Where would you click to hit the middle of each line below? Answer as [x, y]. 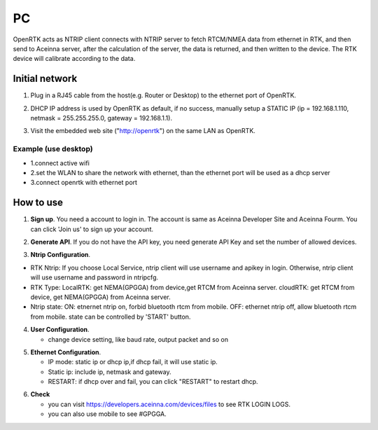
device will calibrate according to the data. [74, 59]
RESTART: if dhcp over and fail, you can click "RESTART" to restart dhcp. [153, 382]
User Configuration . [60, 330]
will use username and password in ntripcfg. [94, 277]
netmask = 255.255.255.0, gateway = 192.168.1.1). [101, 118]
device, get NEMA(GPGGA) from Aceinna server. [100, 297]
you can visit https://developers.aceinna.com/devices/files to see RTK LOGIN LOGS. [169, 404]
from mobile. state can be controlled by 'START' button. [111, 317]
